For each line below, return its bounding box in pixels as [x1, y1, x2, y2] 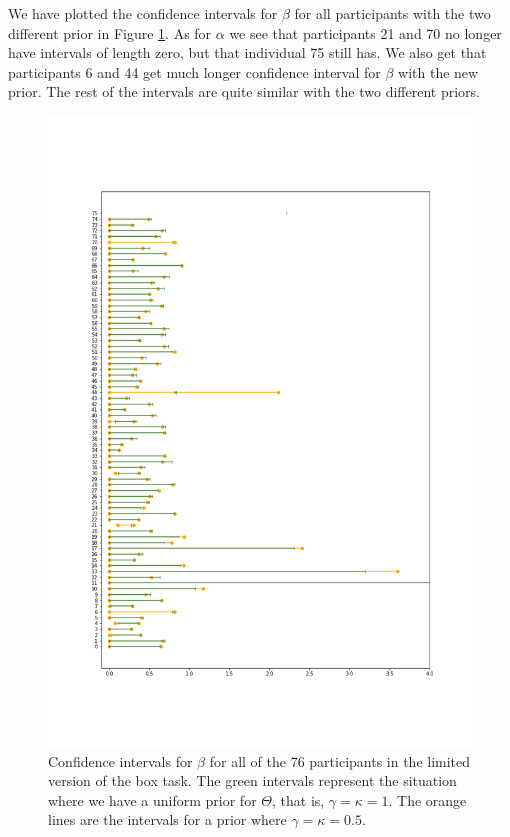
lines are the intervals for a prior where [48, 809, 287, 830]
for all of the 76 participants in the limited [209, 750, 471, 771]
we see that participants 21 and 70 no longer [229, 22, 502, 43]
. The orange [388, 789, 467, 810]
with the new [398, 61, 479, 82]
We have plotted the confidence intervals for [8, 3, 278, 23]
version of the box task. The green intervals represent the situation [48, 770, 457, 791]
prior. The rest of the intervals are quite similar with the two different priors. [8, 81, 480, 102]
